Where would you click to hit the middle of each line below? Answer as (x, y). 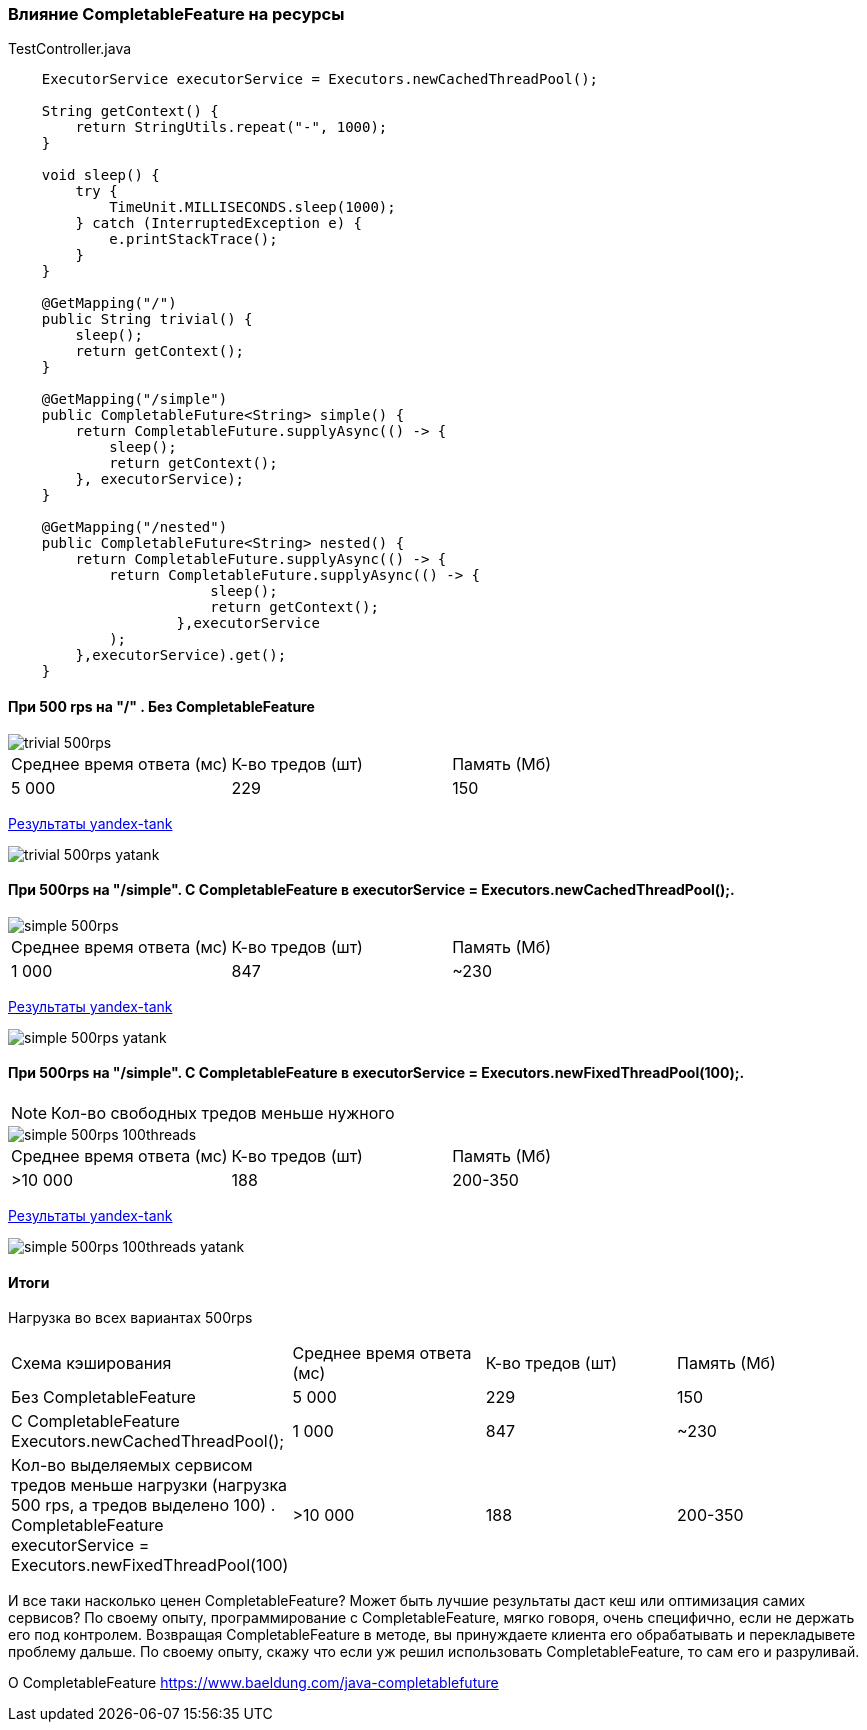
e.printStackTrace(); (193, 239)
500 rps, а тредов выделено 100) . (143, 1505)
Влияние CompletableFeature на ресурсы (176, 14)
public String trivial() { (147, 319)
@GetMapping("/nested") (134, 527)
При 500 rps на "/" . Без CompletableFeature (161, 706)
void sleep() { (100, 175)
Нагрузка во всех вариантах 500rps (130, 1318)
